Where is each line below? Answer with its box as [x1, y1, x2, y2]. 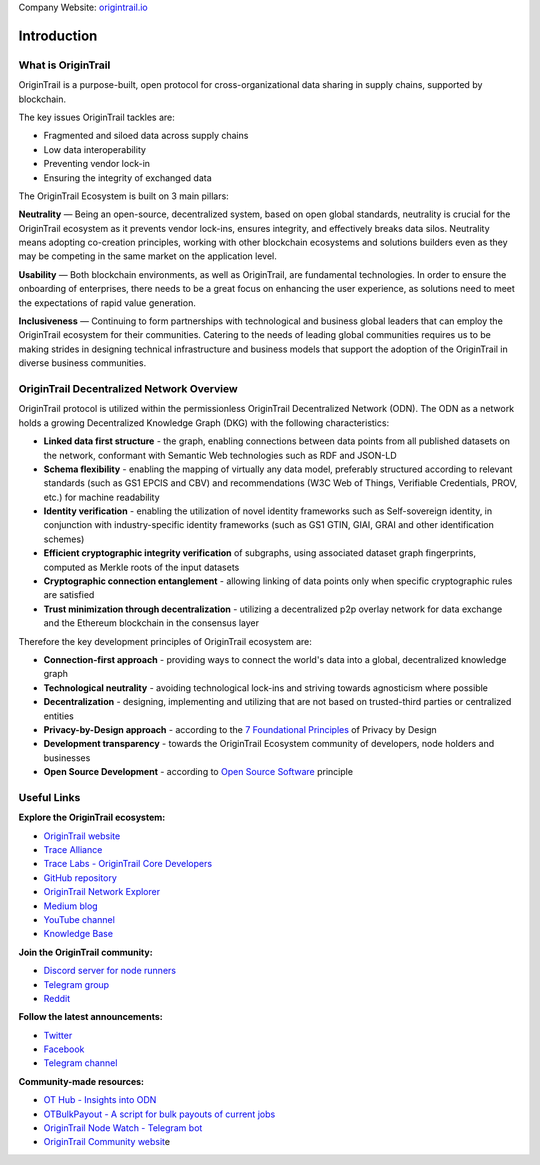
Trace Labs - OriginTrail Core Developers [43, 858, 213, 870]
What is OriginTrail [18, 58, 111, 72]
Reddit [43, 992, 71, 1004]
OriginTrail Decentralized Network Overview [18, 381, 239, 395]
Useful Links [18, 790, 81, 804]
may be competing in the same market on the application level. [18, 250, 277, 262]
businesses [43, 751, 91, 764]
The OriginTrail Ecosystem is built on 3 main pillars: [18, 190, 229, 202]
